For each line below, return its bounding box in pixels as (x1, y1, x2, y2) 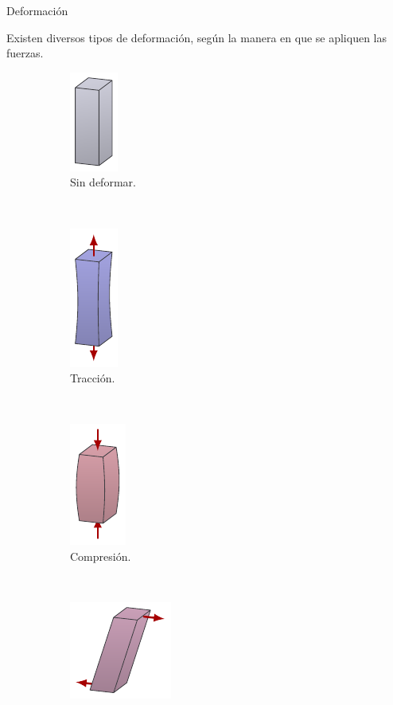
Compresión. (70, 547, 131, 564)
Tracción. (70, 370, 115, 386)
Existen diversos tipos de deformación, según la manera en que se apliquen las (6, 29, 387, 45)
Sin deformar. (70, 174, 136, 190)
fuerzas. (6, 45, 44, 61)
